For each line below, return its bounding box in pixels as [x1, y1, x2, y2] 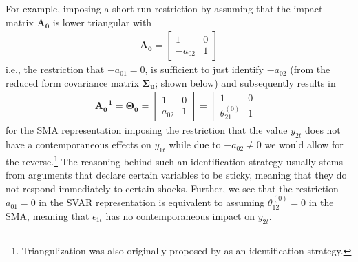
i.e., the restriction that [6, 62, 105, 77]
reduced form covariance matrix [6, 75, 139, 90]
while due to [169, 137, 221, 152]
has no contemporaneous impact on [105, 208, 255, 223]
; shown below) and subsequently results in [155, 75, 336, 90]
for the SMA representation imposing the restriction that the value [6, 123, 288, 137]
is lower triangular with [52, 14, 152, 29]
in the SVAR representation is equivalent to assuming [39, 195, 265, 210]
